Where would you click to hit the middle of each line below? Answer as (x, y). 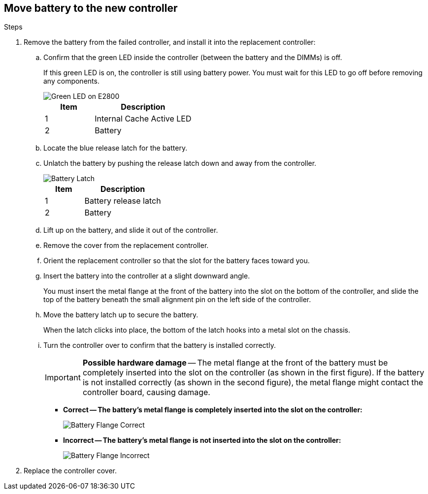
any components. (71, 81)
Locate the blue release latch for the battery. (115, 148)
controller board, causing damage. (146, 392)
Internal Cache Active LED (143, 119)
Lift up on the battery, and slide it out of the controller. (131, 230)
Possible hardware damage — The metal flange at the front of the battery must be (235, 363)
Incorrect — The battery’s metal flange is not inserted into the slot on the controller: (202, 440)
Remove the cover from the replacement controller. (126, 246)
